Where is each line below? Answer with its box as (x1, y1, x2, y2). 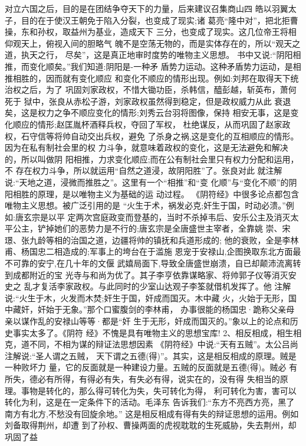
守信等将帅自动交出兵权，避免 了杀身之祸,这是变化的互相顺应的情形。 (29, 129, 299, 142)
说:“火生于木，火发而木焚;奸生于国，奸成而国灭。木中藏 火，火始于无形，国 (5, 291, 297, 304)
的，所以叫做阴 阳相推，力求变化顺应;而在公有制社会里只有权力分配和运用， (5, 152, 299, 165)
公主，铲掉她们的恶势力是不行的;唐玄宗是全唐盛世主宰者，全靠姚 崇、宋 (12, 222, 291, 235)
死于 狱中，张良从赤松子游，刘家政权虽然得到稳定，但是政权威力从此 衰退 (5, 95, 291, 107)
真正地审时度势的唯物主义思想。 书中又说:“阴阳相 (110, 48, 301, 61)
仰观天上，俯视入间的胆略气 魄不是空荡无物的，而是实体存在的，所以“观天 (5, 37, 292, 49)
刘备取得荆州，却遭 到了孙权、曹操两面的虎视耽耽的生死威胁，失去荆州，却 (5, 419, 297, 431)
